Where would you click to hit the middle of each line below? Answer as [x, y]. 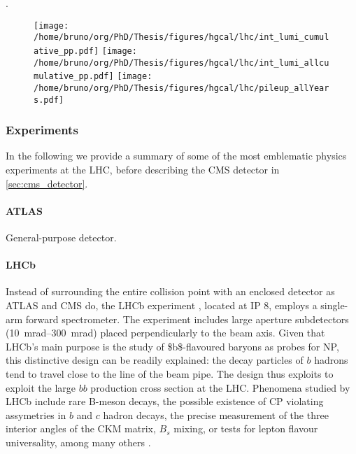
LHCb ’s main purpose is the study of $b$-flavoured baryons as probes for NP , [172, 346]
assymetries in [36, 414]
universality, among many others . [78, 442]
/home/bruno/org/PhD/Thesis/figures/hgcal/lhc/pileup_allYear [181, 88]
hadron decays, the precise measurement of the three [216, 414]
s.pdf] [49, 100]
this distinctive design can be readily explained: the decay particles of [155, 360]
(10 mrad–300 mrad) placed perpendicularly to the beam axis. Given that [165, 333]
